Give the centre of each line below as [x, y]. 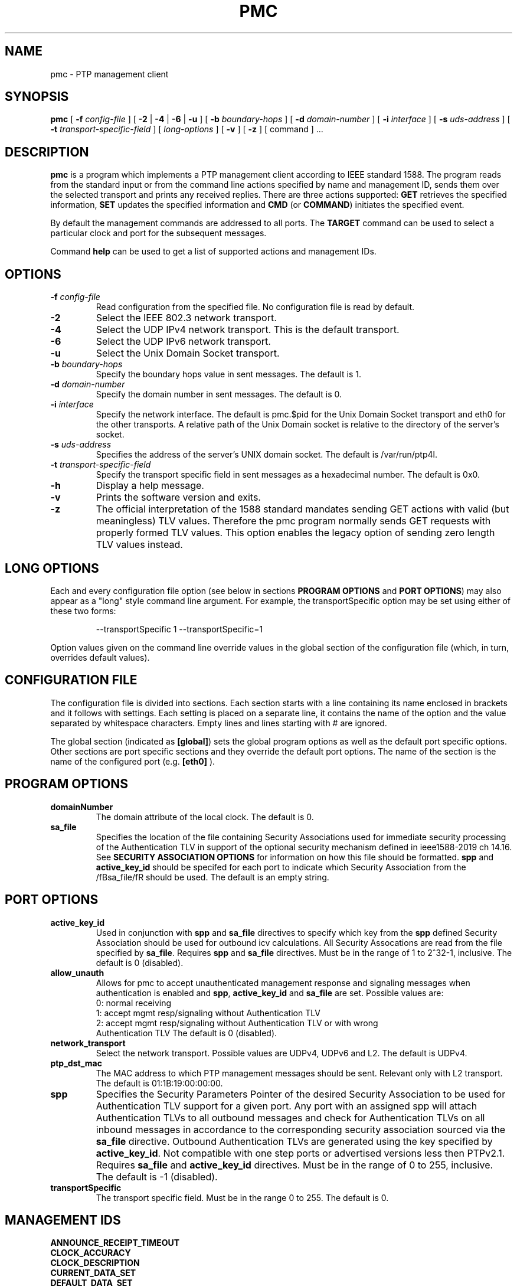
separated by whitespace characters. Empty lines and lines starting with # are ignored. [219, 723]
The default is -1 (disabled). [157, 1176]
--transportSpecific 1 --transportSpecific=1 [179, 629]
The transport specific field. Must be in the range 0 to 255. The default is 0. [242, 1197]
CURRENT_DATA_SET [93, 1273]
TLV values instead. [139, 545]
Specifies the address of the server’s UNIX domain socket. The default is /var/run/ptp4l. [266, 455]
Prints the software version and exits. [178, 497]
